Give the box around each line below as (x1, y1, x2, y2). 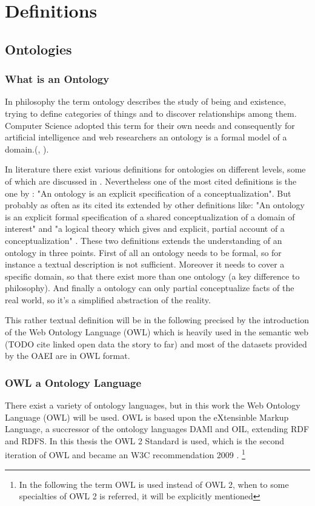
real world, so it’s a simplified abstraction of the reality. (5, 293, 211, 306)
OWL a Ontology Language (5, 375, 142, 390)
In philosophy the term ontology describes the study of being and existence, (5, 95, 287, 108)
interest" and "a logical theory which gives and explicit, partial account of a (5, 222, 285, 235)
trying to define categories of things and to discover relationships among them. (5, 107, 297, 119)
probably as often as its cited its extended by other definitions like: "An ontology (5, 199, 305, 211)
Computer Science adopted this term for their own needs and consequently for (5, 119, 295, 131)
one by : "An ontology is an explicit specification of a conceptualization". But (5, 186, 291, 199)
